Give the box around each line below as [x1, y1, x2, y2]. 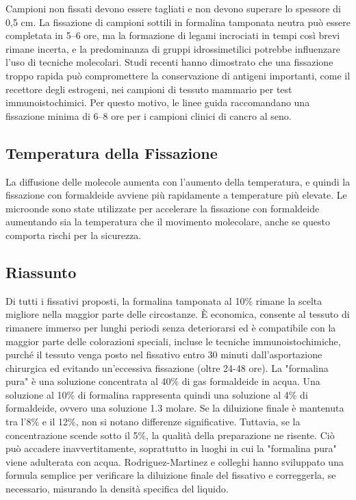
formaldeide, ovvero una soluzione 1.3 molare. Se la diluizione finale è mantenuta [5, 401, 344, 415]
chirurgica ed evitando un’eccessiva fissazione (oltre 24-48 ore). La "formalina [5, 360, 329, 375]
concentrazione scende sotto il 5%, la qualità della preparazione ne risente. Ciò [5, 427, 335, 442]
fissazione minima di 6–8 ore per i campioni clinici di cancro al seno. [5, 108, 292, 123]
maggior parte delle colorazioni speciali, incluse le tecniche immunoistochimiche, [5, 334, 341, 348]
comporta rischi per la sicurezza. [5, 227, 142, 242]
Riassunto [5, 261, 77, 282]
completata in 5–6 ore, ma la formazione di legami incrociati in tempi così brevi [5, 28, 340, 42]
